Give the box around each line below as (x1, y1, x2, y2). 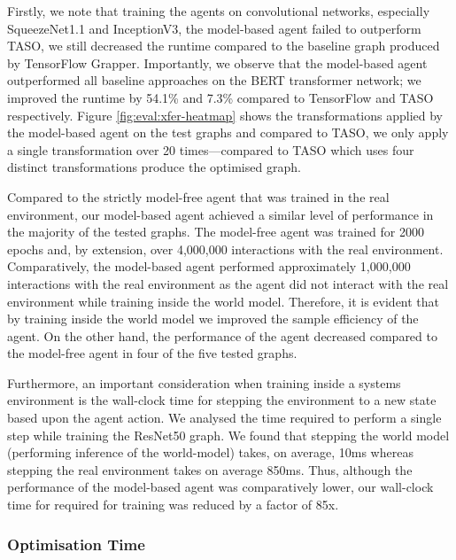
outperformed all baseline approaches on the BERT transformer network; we (7, 71, 421, 89)
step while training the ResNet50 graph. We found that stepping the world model (7, 425, 450, 444)
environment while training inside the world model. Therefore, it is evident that (7, 292, 440, 310)
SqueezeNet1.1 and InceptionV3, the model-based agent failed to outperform (7, 19, 421, 37)
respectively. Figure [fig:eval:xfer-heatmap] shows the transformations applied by (7, 105, 443, 124)
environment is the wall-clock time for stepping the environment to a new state (7, 391, 437, 409)
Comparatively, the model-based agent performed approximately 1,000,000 (7, 257, 411, 276)
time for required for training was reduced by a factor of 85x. (7, 495, 339, 514)
